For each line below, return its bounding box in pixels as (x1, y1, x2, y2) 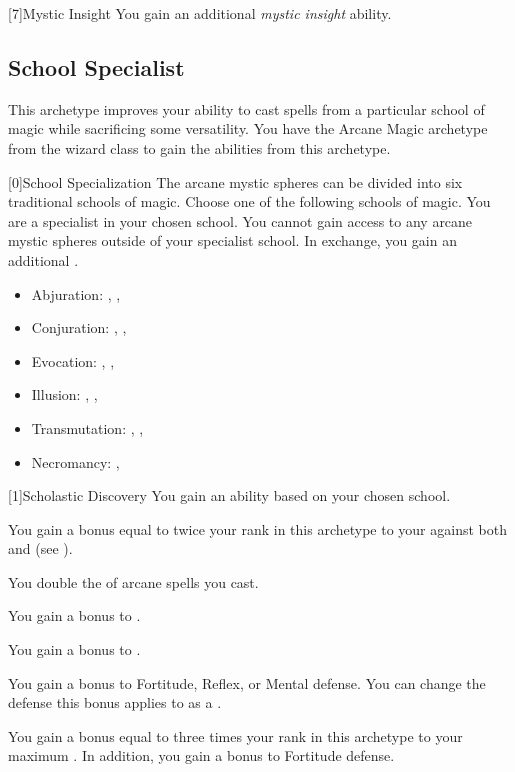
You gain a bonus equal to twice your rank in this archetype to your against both (8, 518, 507, 539)
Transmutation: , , (31, 417, 144, 438)
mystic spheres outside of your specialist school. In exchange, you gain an (8, 230, 457, 251)
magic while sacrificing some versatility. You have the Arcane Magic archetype (8, 118, 488, 139)
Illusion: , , (31, 384, 98, 405)
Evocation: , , (31, 350, 115, 371)
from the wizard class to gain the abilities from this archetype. (8, 137, 391, 158)
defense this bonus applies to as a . (8, 692, 222, 713)
